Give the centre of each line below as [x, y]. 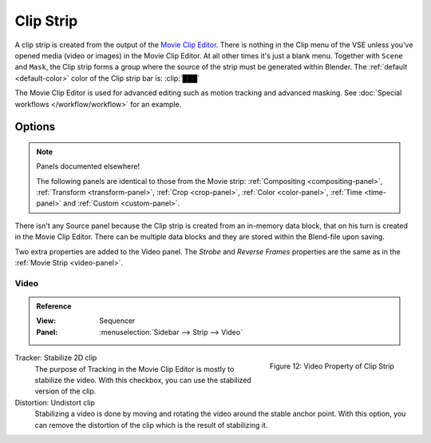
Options [35, 127]
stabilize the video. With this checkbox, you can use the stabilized [143, 380]
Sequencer [117, 321]
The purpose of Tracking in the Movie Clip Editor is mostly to [134, 369]
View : [46, 321]
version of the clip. [65, 391]
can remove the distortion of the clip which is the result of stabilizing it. [151, 425]
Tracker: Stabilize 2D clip [56, 358]
